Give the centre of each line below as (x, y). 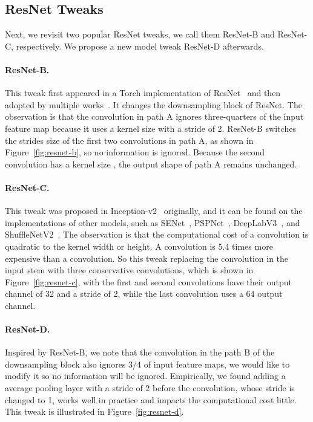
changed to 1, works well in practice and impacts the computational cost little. (151, 399)
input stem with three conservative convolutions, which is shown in (129, 270)
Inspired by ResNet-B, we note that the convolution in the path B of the (140, 352)
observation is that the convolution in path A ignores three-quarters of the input (154, 116)
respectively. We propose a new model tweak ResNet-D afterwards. (140, 46)
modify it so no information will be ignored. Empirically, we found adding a (145, 376)
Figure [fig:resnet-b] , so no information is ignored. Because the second (135, 152)
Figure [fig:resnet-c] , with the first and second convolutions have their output (148, 281)
